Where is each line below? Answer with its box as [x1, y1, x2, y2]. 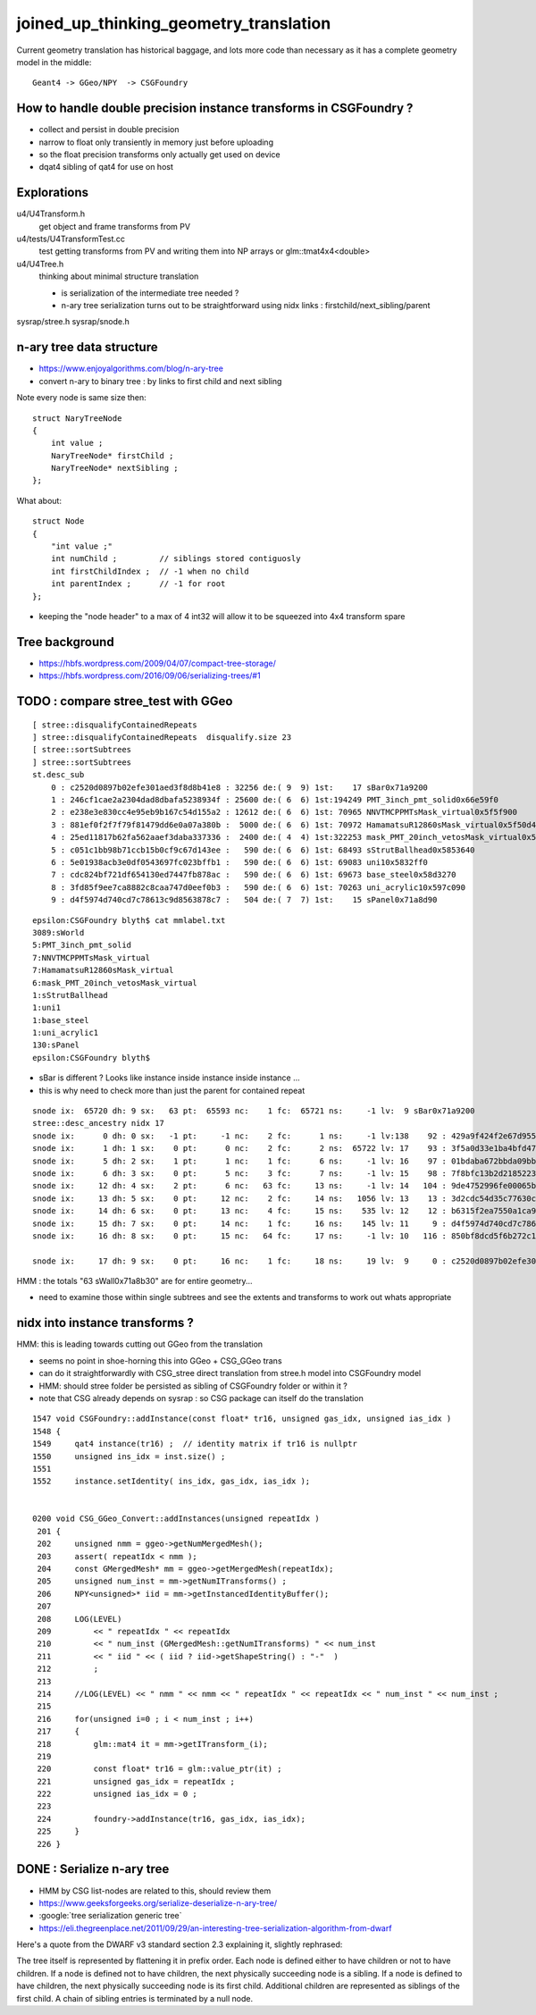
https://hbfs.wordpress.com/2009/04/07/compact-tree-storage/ [38, 658, 277, 668]
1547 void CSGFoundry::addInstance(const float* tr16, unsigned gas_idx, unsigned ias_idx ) [32, 1414, 452, 1424]
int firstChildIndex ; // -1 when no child [50, 566, 249, 576]
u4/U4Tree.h [16, 258, 64, 269]
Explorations [16, 185, 89, 200]
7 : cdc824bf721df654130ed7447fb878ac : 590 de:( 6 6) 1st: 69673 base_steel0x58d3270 [50, 869, 456, 880]
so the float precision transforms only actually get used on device [38, 149, 281, 160]
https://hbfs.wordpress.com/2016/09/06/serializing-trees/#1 [38, 670, 261, 681]
